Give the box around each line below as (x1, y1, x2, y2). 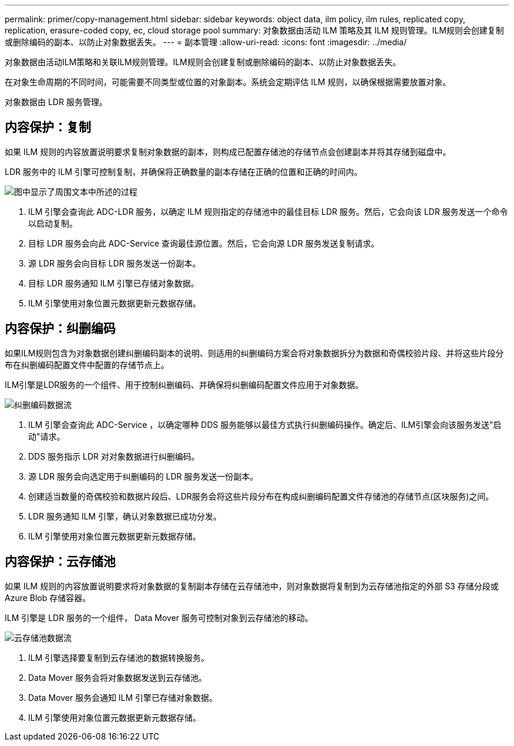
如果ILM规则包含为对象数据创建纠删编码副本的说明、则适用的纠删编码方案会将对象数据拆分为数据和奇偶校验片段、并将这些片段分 (5, 347, 504, 358)
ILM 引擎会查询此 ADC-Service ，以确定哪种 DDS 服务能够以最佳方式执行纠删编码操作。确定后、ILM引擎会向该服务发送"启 (28, 419, 502, 430)
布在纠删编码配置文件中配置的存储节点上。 (5, 359, 169, 370)
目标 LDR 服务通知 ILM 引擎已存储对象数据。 (28, 278, 199, 288)
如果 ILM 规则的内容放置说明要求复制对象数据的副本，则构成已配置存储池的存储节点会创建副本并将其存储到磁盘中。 (5, 146, 451, 157)
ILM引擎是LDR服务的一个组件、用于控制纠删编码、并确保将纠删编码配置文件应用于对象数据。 (5, 379, 364, 390)
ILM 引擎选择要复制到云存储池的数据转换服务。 (28, 652, 209, 663)
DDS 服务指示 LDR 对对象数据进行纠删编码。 (28, 451, 200, 461)
